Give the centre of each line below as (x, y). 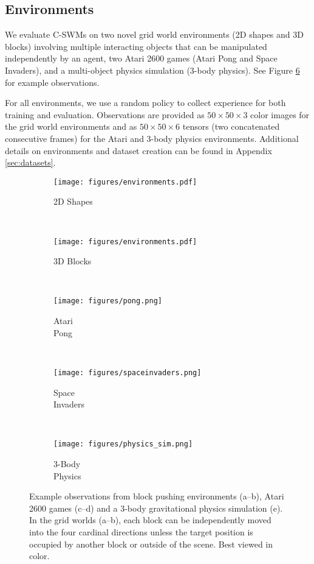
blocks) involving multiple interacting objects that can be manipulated (136, 46)
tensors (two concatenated (231, 126)
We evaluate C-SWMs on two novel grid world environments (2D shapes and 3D (154, 34)
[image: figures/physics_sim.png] (123, 444)
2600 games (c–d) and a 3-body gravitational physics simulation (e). (156, 508)
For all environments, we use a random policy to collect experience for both (145, 103)
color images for (280, 114)
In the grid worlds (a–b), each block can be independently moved (150, 520)
